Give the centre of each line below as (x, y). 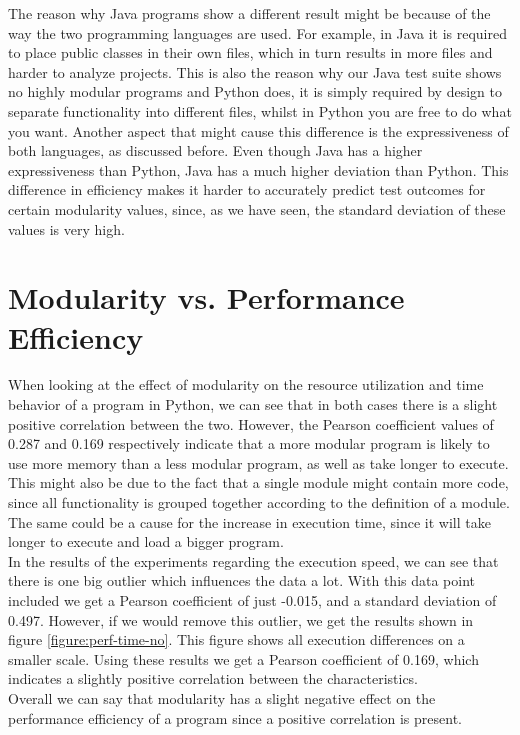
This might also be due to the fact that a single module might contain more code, (258, 482)
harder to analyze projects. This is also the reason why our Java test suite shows (255, 71)
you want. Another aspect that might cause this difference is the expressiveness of (258, 130)
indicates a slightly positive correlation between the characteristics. (213, 678)
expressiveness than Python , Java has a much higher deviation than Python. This (258, 169)
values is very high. (66, 228)
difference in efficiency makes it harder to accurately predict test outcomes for (247, 189)
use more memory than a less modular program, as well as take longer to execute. (258, 462)
